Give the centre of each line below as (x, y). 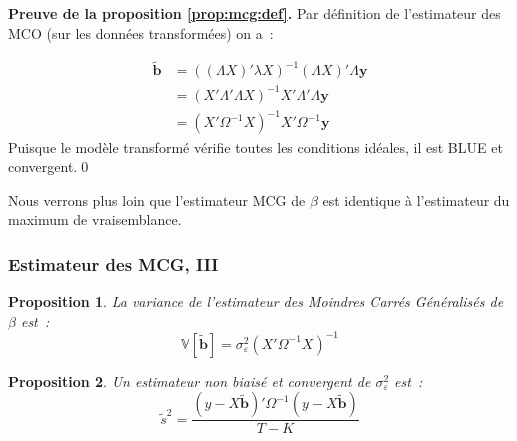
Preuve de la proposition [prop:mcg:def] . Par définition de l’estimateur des (254, 13)
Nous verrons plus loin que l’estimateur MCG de (157, 199)
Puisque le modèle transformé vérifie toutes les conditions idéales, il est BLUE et (255, 146)
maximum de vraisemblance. (95, 219)
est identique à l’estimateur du (416, 199)
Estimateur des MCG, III (113, 263)
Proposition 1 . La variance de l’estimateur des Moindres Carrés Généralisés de (256, 301)
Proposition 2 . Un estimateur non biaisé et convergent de (189, 380)
